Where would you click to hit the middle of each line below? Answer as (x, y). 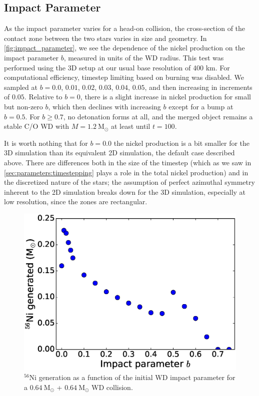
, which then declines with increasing (104, 106)
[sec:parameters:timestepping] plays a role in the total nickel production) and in (126, 172)
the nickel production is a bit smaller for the (182, 143)
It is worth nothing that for (46, 143)
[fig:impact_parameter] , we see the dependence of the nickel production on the (124, 48)
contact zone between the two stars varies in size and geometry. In (105, 38)
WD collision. (112, 387)
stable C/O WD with (37, 126)
